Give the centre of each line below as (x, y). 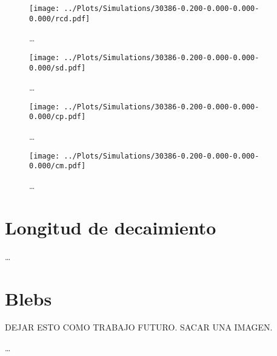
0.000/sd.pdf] (58, 68)
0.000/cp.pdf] (58, 117)
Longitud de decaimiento (111, 227)
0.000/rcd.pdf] (60, 19)
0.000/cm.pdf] (58, 166)
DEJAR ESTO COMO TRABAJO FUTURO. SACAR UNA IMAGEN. (139, 327)
